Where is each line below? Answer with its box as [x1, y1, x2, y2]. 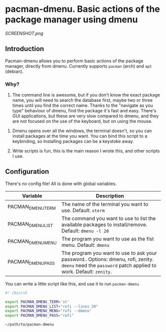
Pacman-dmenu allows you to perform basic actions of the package [5, 58, 144, 64]
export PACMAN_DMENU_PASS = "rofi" [5, 313, 74, 318]
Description [95, 192, 124, 199]
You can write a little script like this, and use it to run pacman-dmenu [5, 281, 139, 286]
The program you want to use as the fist [61, 235, 154, 242]
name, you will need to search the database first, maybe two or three [12, 97, 153, 103]
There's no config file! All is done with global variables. [5, 181, 117, 187]
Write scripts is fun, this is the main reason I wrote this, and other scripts [12, 148, 160, 154]
